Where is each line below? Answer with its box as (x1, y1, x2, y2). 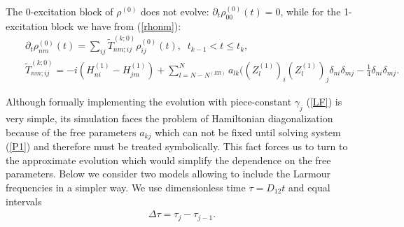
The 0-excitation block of (6, 4, 113, 18)
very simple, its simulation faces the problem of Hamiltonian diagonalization (6, 111, 333, 126)
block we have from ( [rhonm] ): (50, 18, 181, 33)
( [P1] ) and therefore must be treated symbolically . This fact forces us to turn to (6, 139, 348, 154)
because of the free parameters (6, 124, 137, 139)
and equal (288, 180, 330, 194)
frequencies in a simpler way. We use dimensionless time (6, 180, 246, 194)
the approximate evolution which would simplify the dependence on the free (6, 152, 331, 167)
